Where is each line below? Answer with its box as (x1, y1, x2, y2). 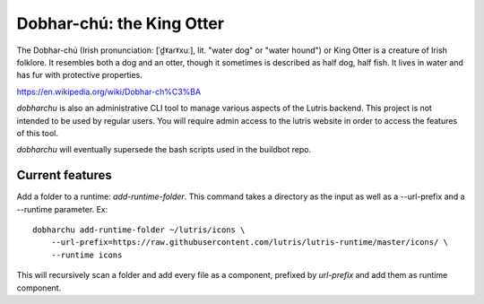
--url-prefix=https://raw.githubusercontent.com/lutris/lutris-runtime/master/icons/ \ (50, 238, 448, 248)
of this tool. (16, 127, 58, 138)
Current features (16, 168, 112, 183)
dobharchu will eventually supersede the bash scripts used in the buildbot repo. (16, 144, 312, 155)
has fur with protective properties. (16, 70, 143, 81)
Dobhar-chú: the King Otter (16, 13, 224, 33)
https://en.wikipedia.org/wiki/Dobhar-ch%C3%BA (16, 86, 202, 97)
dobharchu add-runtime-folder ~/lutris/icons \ (32, 224, 246, 235)
